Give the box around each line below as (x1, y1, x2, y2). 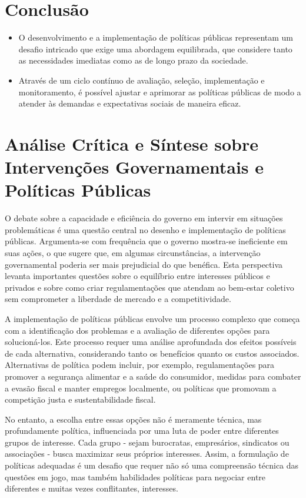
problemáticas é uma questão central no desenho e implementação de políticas (5, 223, 286, 235)
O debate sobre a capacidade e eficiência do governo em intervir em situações (5, 212, 283, 224)
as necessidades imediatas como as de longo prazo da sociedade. (18, 54, 248, 67)
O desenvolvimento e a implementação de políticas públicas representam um (18, 31, 294, 44)
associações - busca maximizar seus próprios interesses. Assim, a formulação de (5, 447, 289, 460)
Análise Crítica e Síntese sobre (5, 131, 259, 155)
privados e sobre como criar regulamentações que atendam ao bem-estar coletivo (5, 281, 294, 293)
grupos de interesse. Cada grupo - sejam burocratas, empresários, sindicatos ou (5, 436, 290, 448)
